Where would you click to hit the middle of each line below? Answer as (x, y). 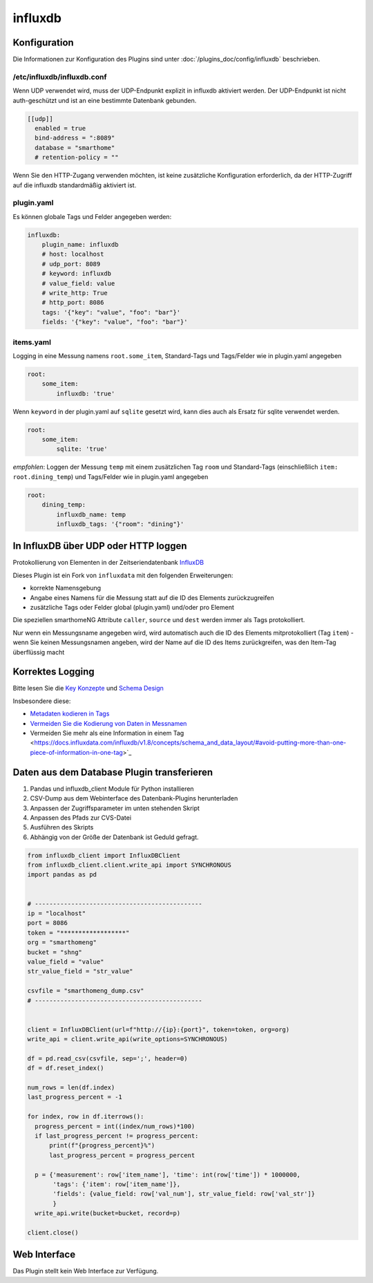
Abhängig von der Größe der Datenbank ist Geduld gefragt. (115, 837)
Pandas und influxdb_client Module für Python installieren (112, 789)
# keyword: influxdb (77, 274)
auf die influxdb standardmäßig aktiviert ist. (75, 185)
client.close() (53, 1233)
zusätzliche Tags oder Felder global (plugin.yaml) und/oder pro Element (132, 607)
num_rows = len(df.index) (71, 1088)
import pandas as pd (62, 875)
